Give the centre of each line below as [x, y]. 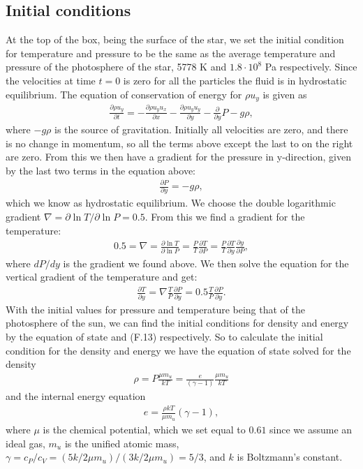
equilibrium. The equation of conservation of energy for [124, 94]
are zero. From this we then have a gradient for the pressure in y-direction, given [178, 157]
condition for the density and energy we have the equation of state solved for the [178, 350]
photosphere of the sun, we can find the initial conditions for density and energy [177, 323]
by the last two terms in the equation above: [101, 170]
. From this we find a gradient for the [225, 216]
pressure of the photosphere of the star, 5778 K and [116, 67]
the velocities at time [51, 80]
